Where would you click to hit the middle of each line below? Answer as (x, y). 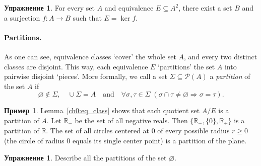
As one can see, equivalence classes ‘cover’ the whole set (90, 56)
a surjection (22, 17)
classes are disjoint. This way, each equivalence (76, 66)
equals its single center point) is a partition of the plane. (159, 140)
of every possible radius (193, 131)
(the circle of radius (34, 140)
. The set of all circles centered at (98, 131)
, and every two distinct (221, 56)
